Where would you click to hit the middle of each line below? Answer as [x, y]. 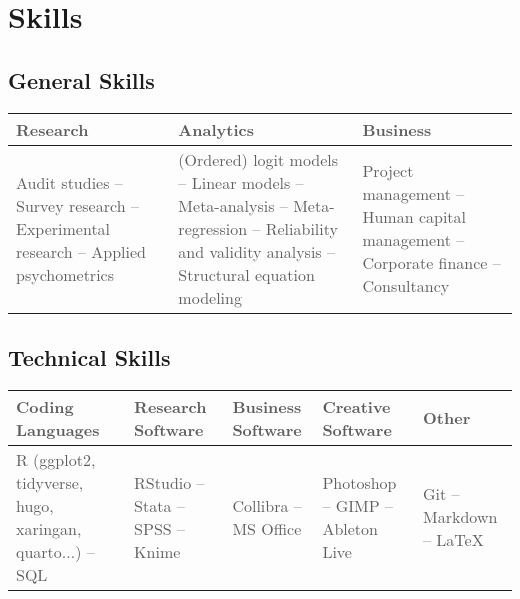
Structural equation [246, 274]
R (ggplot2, [56, 459]
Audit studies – [69, 182]
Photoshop [359, 482]
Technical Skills [89, 356]
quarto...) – [55, 551]
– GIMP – [357, 505]
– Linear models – [241, 182]
